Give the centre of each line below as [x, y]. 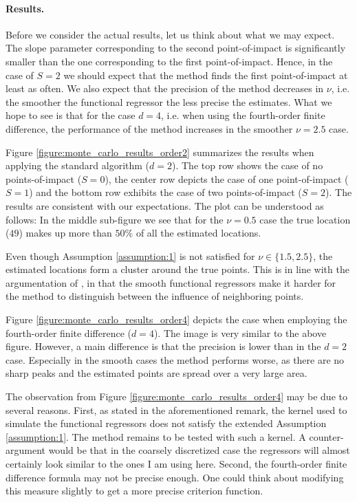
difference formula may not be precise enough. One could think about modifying [175, 477]
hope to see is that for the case [71, 115]
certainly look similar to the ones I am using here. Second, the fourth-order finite [176, 464]
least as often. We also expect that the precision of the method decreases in [165, 88]
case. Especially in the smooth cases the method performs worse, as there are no [175, 359]
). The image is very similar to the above [240, 332]
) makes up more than [65, 233]
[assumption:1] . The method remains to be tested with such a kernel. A [156, 436]
